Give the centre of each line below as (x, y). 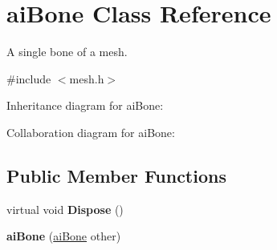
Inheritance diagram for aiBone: (85, 105)
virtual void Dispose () (65, 209)
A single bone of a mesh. (67, 52)
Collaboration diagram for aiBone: (91, 132)
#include (29, 78)
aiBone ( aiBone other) (64, 236)
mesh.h (87, 78)
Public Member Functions (116, 175)
